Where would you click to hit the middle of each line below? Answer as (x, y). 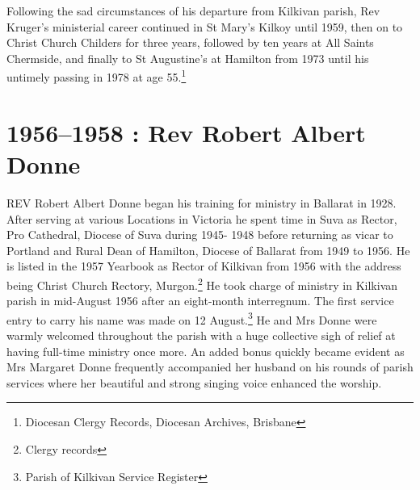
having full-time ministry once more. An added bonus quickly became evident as (206, 351)
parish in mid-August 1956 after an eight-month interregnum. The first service (200, 301)
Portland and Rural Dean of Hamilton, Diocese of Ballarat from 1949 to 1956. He (208, 250)
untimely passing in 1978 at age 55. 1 (97, 76)
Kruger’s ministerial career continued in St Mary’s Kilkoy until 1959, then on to (205, 26)
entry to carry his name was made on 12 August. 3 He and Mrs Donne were (192, 318)
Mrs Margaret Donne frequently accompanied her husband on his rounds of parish (210, 367)
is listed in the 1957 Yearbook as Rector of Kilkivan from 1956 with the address (204, 266)
